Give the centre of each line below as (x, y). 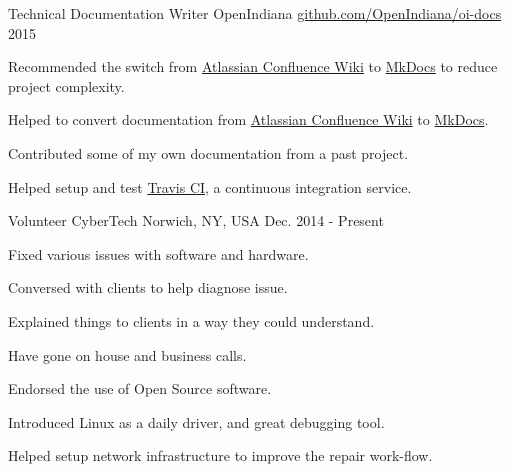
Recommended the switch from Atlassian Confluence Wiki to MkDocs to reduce (253, 66)
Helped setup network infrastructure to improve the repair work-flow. (220, 455)
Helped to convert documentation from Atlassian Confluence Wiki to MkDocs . (248, 119)
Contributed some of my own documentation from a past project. (208, 152)
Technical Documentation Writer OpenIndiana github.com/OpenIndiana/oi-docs (255, 13)
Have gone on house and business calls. (127, 354)
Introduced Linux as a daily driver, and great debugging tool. (196, 421)
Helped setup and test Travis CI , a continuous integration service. (210, 186)
